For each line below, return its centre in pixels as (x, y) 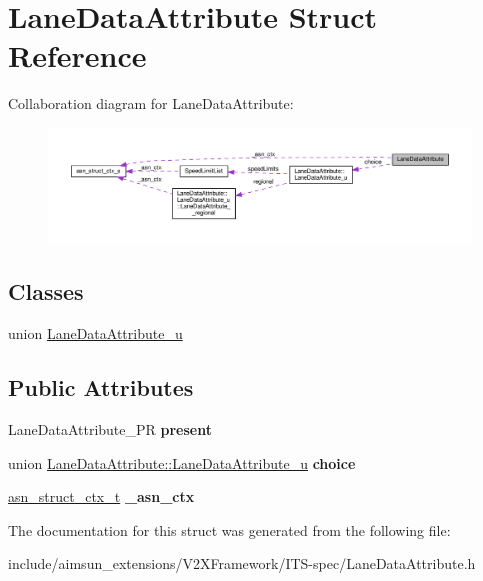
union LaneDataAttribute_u (95, 333)
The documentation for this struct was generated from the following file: (229, 529)
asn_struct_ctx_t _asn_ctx (101, 496)
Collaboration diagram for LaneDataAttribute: (151, 103)
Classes (46, 291)
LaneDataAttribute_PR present (110, 429)
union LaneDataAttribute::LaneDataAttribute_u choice (182, 462)
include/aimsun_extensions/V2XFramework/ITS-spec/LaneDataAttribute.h (242, 563)
